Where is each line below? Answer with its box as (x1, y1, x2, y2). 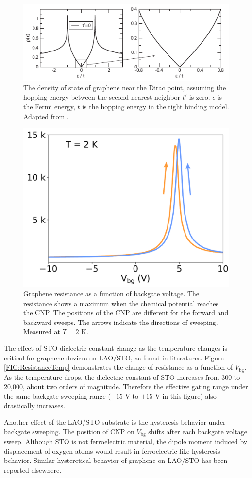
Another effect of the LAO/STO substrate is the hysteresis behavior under (4, 416, 226, 427)
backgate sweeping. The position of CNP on (4, 426, 134, 436)
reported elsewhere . (4, 464, 62, 475)
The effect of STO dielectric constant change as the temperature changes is (4, 342, 228, 353)
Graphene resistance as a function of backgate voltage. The (23, 288, 200, 298)
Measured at (23, 326, 60, 337)
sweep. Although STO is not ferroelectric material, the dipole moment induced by (4, 436, 248, 446)
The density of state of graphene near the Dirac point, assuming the (23, 82, 226, 92)
